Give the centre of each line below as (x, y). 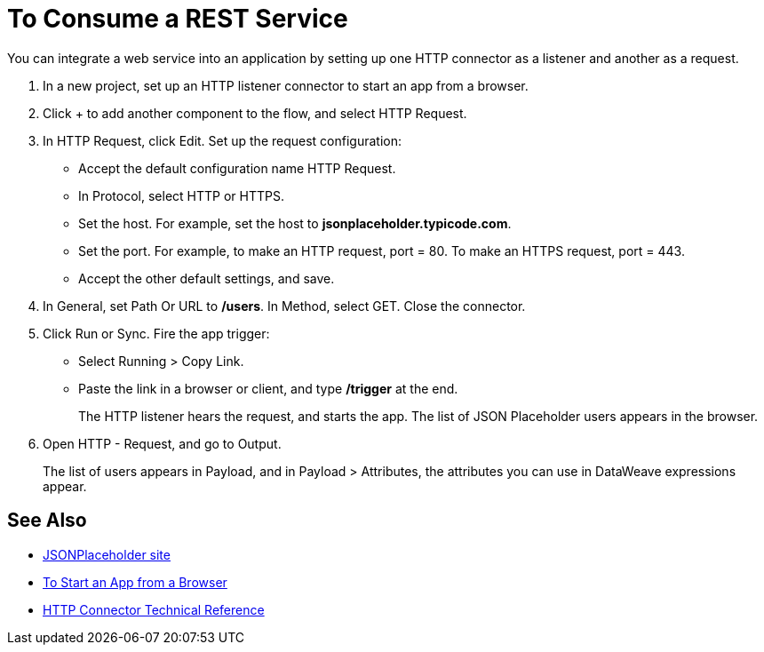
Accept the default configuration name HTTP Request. (237, 168)
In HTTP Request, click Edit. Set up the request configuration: (223, 140)
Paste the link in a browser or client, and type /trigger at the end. (268, 388)
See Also (47, 521)
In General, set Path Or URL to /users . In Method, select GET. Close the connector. (284, 306)
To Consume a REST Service (178, 19)
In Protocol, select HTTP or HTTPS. (181, 195)
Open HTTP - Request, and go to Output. (162, 443)
